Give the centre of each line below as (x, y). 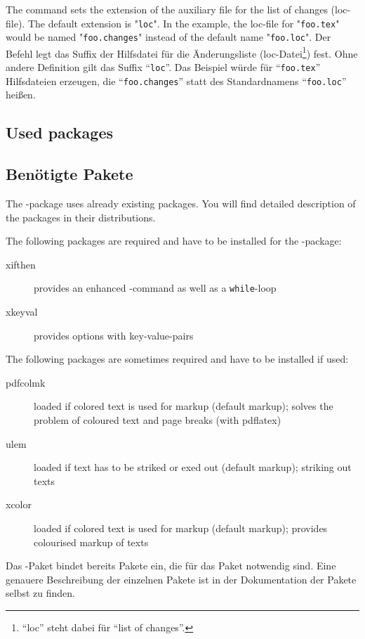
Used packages (60, 133)
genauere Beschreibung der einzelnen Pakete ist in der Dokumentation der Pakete (181, 579)
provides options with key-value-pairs (114, 335)
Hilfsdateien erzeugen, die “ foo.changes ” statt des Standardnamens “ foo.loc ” (176, 80)
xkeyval (22, 311)
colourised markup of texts (91, 542)
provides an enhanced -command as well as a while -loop (155, 288)
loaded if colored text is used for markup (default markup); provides (181, 528)
